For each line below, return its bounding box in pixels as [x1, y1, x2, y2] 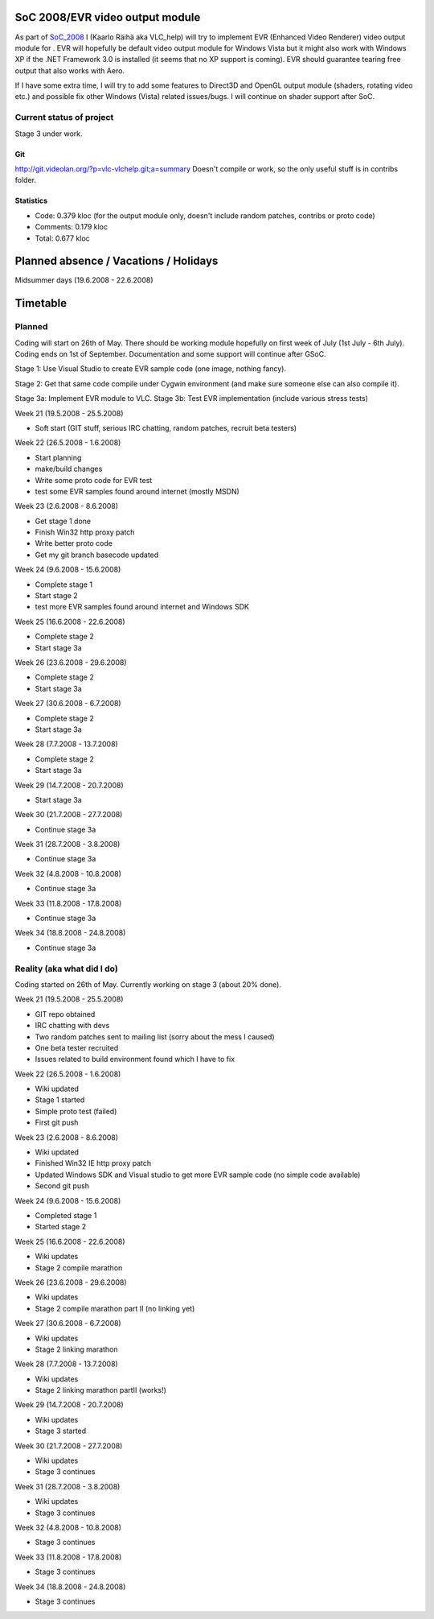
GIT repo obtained [35, 1009, 96, 1018]
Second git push [35, 1181, 90, 1191]
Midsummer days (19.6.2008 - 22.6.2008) [14, 275, 154, 285]
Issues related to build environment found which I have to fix [35, 1055, 235, 1064]
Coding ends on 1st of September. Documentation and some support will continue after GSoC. [14, 349, 326, 359]
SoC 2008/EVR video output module [14, 10, 201, 24]
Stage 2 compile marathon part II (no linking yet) [35, 1303, 195, 1313]
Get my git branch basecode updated [35, 550, 159, 560]
